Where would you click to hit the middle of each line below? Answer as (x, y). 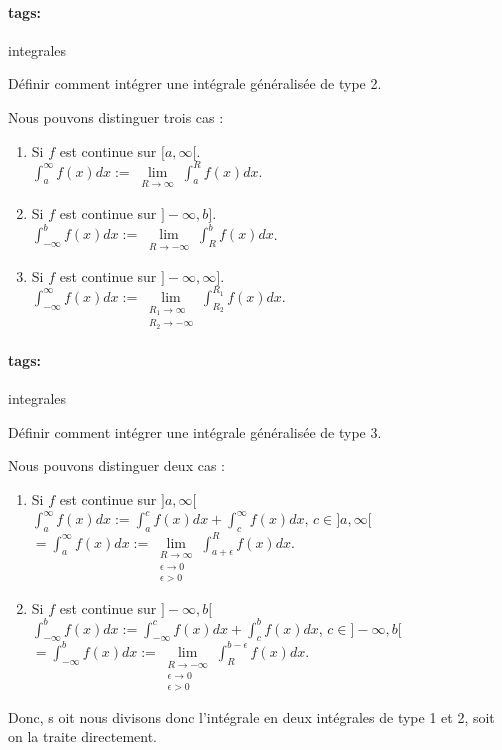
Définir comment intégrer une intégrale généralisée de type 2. (195, 83)
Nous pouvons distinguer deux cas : (116, 465)
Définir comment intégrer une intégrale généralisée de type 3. (195, 431)
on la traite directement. (83, 736)
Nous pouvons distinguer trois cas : (116, 116)
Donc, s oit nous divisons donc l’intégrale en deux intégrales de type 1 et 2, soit (251, 716)
